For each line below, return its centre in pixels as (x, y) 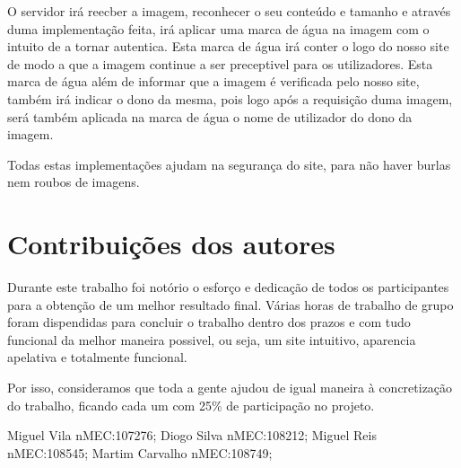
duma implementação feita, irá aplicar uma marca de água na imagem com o (218, 28)
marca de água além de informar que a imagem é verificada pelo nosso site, (213, 81)
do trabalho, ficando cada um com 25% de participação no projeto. (191, 405)
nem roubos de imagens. (74, 182)
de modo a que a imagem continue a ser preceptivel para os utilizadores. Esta (220, 63)
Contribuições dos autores (171, 244)
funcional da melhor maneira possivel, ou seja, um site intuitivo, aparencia (212, 339)
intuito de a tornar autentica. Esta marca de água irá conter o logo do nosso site (228, 46)
